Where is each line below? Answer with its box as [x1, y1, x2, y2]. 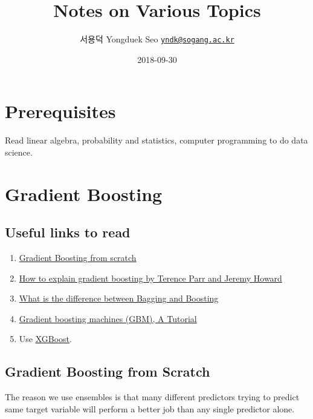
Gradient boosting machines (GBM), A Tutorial [19, 312, 197, 325]
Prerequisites [5, 99, 116, 124]
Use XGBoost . [19, 332, 72, 345]
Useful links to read [5, 223, 131, 242]
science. [5, 145, 33, 158]
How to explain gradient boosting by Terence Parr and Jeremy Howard [19, 271, 282, 284]
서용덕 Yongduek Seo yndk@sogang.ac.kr [80, 33, 234, 45]
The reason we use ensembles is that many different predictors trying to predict [5, 391, 300, 403]
